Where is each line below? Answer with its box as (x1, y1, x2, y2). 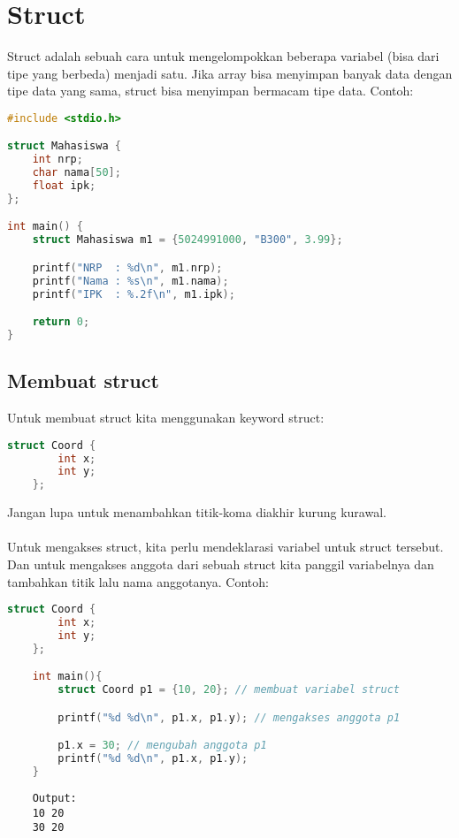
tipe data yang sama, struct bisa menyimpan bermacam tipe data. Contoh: (7, 81, 414, 100)
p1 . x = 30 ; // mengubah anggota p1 (57, 739, 267, 752)
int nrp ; (32, 153, 83, 166)
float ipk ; (32, 179, 96, 193)
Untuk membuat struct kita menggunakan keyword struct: (7, 408, 325, 427)
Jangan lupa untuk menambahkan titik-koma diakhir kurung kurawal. (7, 503, 386, 522)
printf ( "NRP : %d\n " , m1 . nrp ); (32, 261, 223, 274)
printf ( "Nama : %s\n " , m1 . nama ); (32, 274, 229, 287)
